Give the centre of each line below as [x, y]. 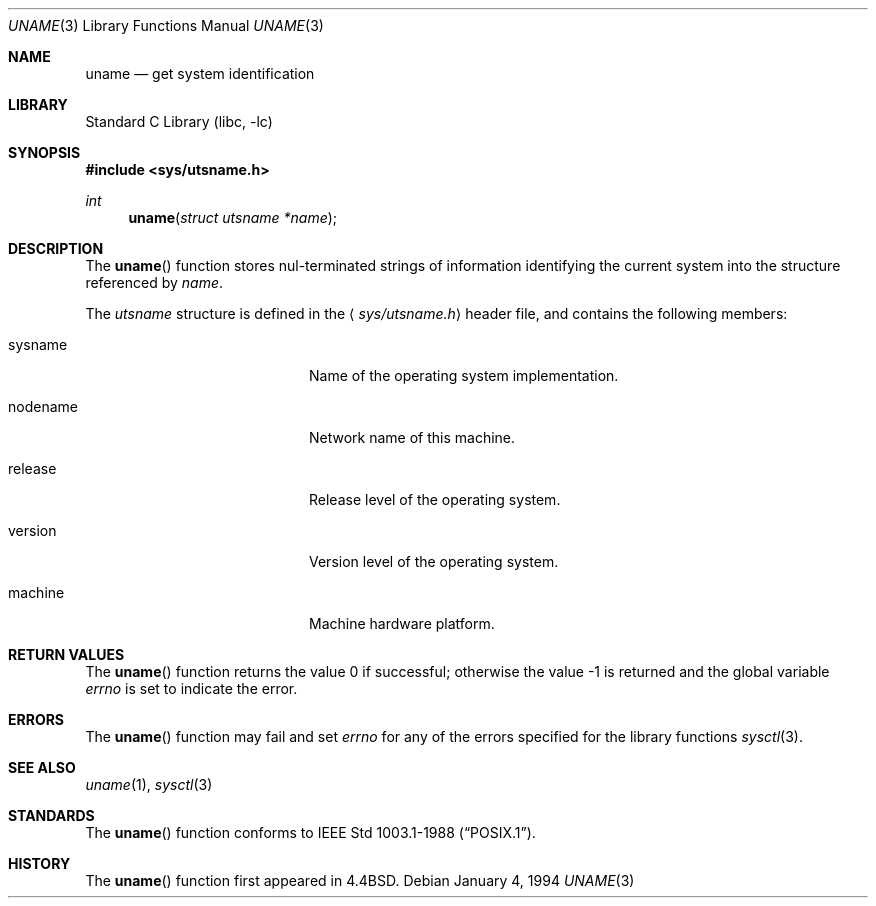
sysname [38, 344]
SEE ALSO [42, 767]
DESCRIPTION [56, 248]
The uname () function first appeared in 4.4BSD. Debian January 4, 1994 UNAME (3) [360, 880]
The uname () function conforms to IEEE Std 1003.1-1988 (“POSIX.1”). [310, 832]
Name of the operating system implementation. [464, 375]
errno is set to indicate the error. [191, 688]
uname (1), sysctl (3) [149, 784]
